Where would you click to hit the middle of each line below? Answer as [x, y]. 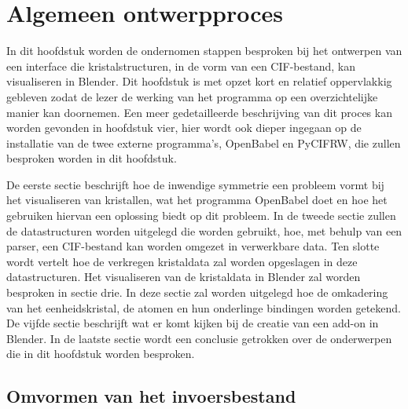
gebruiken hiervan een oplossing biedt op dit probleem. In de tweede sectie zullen [201, 215]
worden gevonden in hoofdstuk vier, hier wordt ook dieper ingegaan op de [184, 128]
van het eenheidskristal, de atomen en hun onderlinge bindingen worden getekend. [204, 307]
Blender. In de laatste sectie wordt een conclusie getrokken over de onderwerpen [199, 338]
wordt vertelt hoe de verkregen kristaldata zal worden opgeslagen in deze [182, 261]
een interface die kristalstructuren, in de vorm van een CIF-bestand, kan [181, 66]
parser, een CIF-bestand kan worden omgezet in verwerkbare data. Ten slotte [193, 246]
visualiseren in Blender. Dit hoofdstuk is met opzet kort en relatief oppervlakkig [199, 81]
